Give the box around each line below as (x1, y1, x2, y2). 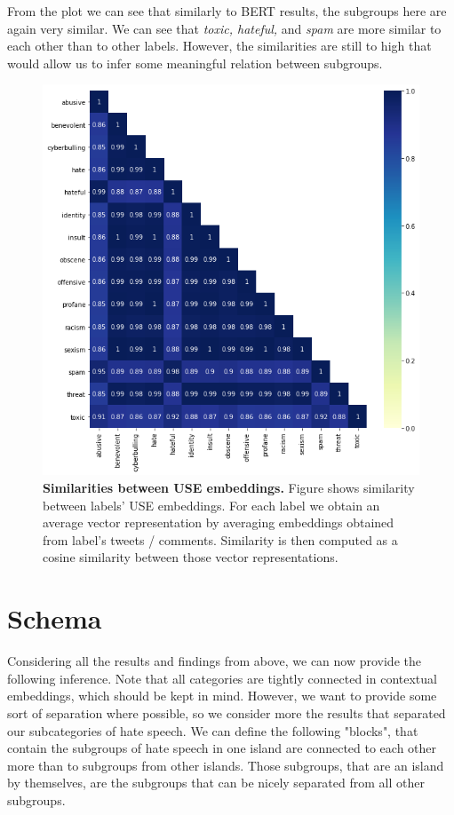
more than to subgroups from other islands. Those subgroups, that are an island (7, 756, 444, 774)
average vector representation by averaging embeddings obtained (43, 513, 394, 532)
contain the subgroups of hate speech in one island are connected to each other (7, 739, 437, 757)
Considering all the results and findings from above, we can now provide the (7, 652, 421, 670)
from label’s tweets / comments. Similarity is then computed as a (43, 530, 398, 549)
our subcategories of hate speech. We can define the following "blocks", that (7, 721, 418, 740)
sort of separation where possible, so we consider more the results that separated (7, 703, 446, 722)
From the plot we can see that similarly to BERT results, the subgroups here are (7, 2, 447, 20)
